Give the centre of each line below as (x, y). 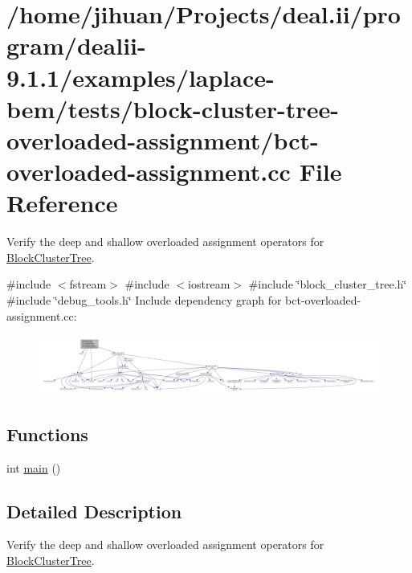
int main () (34, 467)
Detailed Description (94, 511)
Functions (47, 434)
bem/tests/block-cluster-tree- (173, 108)
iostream (209, 284)
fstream (88, 284)
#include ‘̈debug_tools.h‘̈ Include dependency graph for (144, 300)
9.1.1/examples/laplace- (141, 77)
